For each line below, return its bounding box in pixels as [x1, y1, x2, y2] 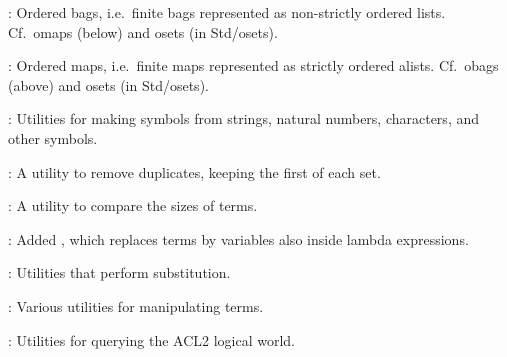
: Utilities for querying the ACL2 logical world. [8, 329, 296, 350]
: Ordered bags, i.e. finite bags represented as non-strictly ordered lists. [8, 2, 446, 22]
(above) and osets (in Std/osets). [8, 74, 209, 95]
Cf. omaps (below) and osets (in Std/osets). [8, 21, 278, 42]
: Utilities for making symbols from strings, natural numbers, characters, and [8, 108, 480, 129]
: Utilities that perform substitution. [8, 262, 231, 283]
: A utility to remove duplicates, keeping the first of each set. [8, 161, 381, 182]
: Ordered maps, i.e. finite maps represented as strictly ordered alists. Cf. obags [8, 55, 499, 76]
